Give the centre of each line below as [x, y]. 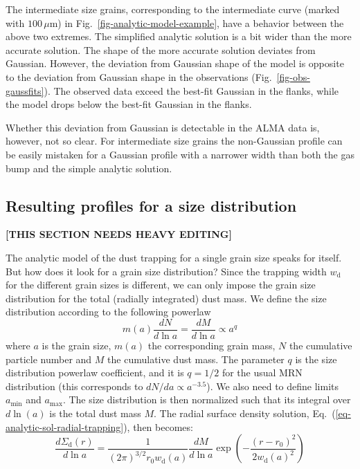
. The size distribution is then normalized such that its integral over [207, 399]
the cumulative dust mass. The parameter [196, 359]
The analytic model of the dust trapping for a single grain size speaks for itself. [174, 257]
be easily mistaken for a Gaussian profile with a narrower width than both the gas [180, 154]
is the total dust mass [95, 413]
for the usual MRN [262, 373]
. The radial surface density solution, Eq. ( [245, 413]
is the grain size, [76, 345]
